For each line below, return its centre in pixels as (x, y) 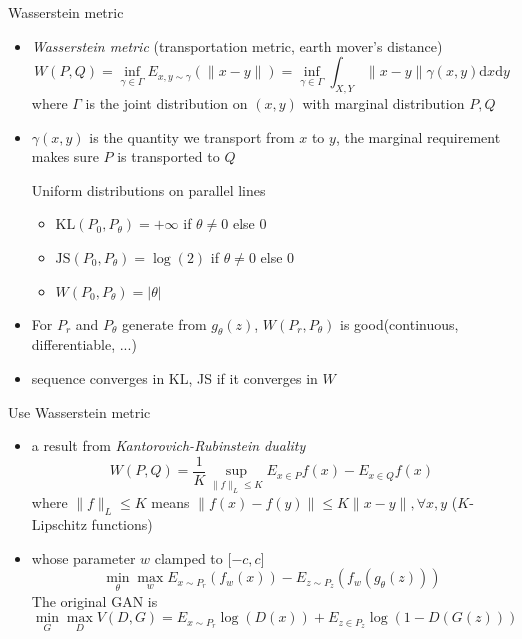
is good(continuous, (399, 323)
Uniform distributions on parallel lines (148, 189)
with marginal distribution (383, 102)
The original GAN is (94, 600)
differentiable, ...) (84, 344)
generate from (164, 323)
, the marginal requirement (418, 136)
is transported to (168, 156)
